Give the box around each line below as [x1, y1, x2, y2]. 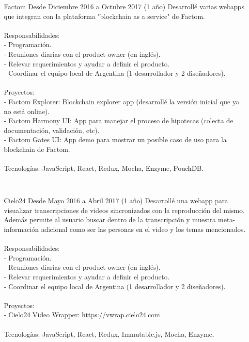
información [4, 224, 39, 234]
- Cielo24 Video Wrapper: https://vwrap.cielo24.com [4, 309, 160, 320]
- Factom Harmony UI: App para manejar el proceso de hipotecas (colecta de [4, 115, 233, 126]
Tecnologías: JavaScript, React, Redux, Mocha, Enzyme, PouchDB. [4, 163, 204, 173]
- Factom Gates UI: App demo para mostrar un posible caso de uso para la [4, 134, 227, 145]
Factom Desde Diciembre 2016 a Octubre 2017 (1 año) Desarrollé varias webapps [4, 1, 244, 11]
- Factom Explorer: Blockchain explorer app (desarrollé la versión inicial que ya [4, 96, 239, 106]
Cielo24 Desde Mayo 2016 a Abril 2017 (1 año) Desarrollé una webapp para [4, 195, 228, 206]
